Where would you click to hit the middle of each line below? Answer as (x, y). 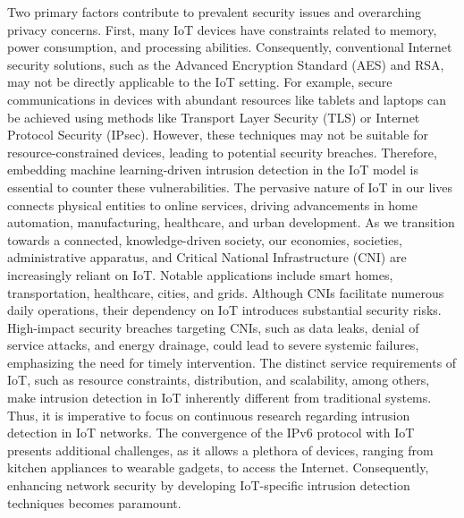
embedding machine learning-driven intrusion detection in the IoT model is (213, 170)
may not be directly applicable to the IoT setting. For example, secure (200, 82)
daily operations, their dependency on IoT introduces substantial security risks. (224, 310)
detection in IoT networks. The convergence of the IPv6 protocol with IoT (211, 433)
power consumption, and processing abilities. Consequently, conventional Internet (230, 47)
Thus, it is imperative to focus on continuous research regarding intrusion (209, 415)
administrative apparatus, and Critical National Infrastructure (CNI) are (207, 257)
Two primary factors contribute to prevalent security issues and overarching (215, 12)
